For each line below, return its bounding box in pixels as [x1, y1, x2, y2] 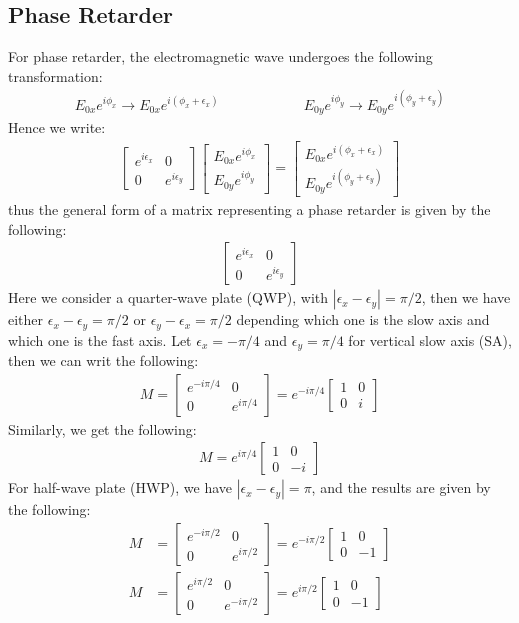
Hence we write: [8, 117, 106, 138]
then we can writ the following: [8, 350, 199, 371]
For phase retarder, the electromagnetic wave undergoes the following [8, 46, 433, 67]
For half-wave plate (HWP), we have [8, 477, 233, 498]
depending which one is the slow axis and [236, 309, 490, 330]
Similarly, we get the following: [8, 418, 197, 439]
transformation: [8, 65, 103, 86]
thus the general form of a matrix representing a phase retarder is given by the [8, 198, 491, 219]
